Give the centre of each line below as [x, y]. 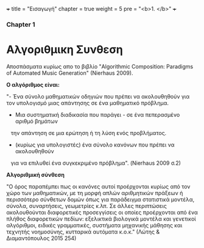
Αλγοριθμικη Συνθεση [65, 50]
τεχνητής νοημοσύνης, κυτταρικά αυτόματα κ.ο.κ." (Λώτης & [83, 232]
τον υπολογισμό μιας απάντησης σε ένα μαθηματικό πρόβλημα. [88, 103]
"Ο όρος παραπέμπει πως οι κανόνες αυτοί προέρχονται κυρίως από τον [98, 186]
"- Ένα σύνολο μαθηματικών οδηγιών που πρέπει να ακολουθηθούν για [98, 96]
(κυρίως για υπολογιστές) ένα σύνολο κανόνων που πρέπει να [95, 145]
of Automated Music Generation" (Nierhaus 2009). [70, 73]
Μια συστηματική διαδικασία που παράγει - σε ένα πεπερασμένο [97, 114]
